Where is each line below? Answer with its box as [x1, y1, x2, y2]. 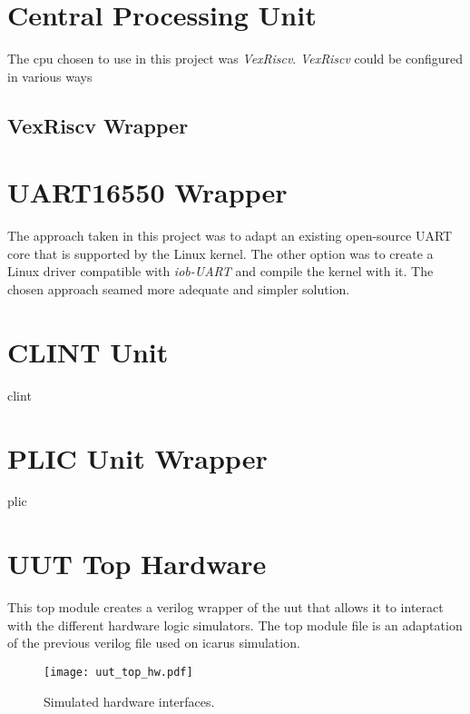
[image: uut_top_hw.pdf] [44, 665, 193, 679]
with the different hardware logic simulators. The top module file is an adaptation [7, 615, 463, 634]
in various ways [7, 66, 93, 85]
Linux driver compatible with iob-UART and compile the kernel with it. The [7, 262, 434, 281]
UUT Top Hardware [7, 545, 267, 582]
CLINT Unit [7, 332, 169, 370]
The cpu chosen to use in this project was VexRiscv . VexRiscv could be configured [7, 49, 464, 68]
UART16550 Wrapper [7, 174, 288, 211]
